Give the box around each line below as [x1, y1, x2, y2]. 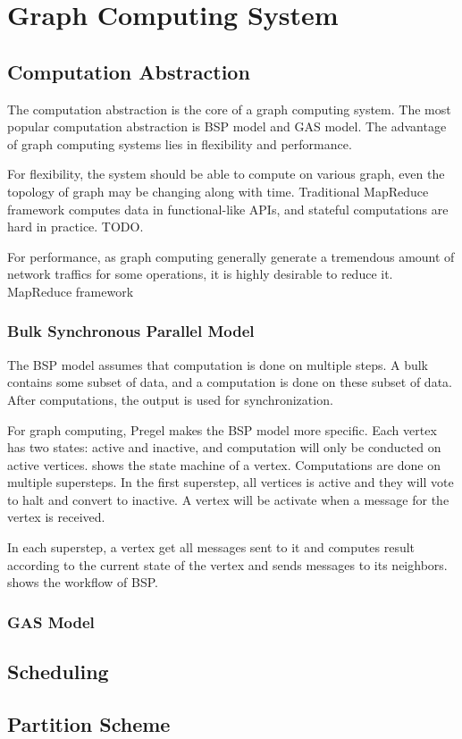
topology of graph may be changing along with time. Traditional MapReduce [7, 181, 429, 200]
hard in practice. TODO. [7, 217, 144, 236]
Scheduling [7, 658, 109, 685]
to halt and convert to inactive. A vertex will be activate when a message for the [7, 490, 449, 508]
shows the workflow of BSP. [7, 573, 158, 592]
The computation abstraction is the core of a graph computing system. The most [7, 99, 451, 118]
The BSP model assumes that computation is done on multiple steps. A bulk [7, 355, 429, 374]
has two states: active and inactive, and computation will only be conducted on [7, 438, 441, 457]
